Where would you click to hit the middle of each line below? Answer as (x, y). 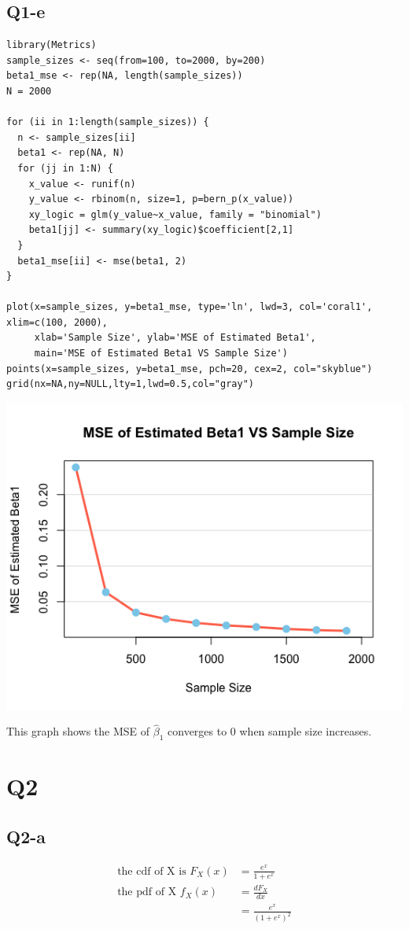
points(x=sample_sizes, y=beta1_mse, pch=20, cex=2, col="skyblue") (190, 369)
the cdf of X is (152, 871)
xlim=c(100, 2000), (57, 322)
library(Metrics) (52, 45)
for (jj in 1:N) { (66, 168)
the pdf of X (147, 892)
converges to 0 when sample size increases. (270, 731)
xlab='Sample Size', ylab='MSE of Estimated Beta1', (175, 338)
